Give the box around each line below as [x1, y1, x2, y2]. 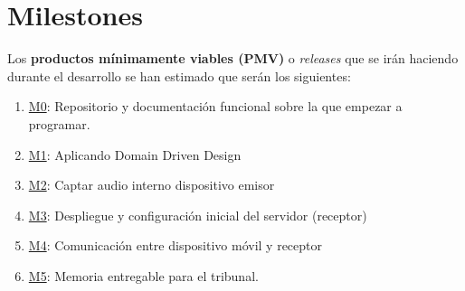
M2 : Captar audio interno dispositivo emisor [28, 175, 275, 194]
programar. [28, 114, 90, 133]
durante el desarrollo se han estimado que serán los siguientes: [7, 66, 351, 85]
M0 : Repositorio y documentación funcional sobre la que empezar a [28, 97, 403, 116]
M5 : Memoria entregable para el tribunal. [28, 266, 259, 285]
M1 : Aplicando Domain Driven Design [28, 145, 242, 164]
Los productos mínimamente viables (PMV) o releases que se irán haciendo [7, 49, 459, 68]
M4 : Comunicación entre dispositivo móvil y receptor [28, 236, 323, 255]
